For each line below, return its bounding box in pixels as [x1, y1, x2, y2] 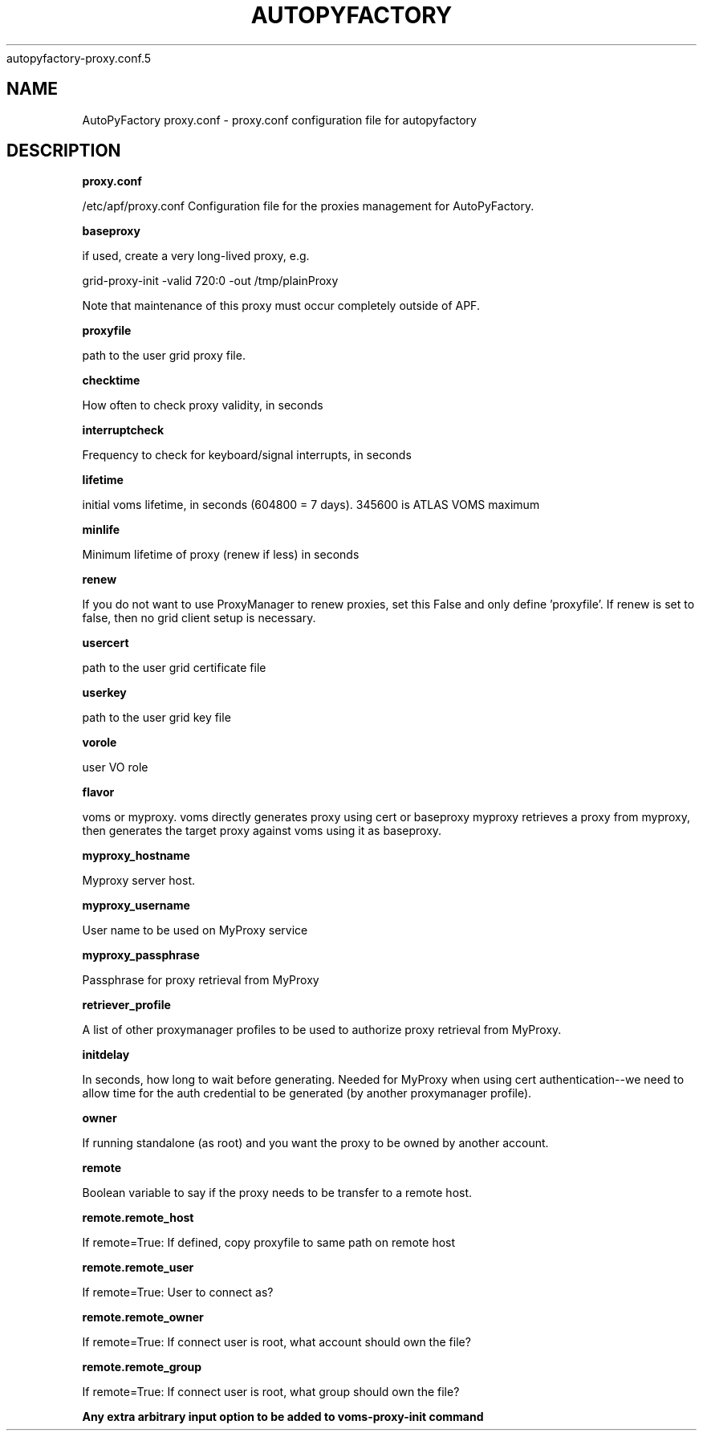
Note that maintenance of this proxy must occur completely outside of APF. [82, 299, 480, 313]
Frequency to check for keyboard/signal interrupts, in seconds [82, 448, 412, 462]
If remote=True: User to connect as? [82, 1285, 274, 1300]
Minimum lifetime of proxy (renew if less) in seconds [82, 548, 360, 562]
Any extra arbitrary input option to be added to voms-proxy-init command [82, 1410, 484, 1424]
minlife [82, 523, 120, 537]
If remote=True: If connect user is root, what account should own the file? [82, 1335, 471, 1349]
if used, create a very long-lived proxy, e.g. [82, 249, 310, 263]
